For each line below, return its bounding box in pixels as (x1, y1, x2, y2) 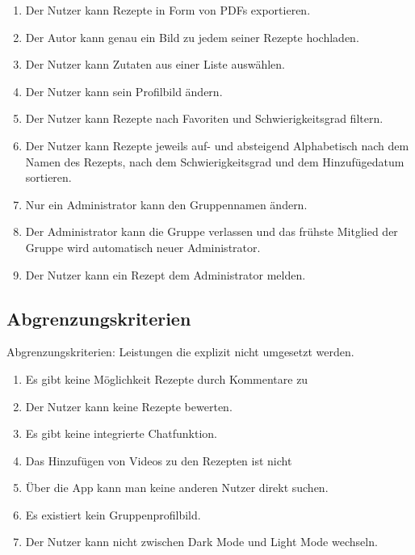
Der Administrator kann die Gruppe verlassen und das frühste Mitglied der (25, 223, 398, 240)
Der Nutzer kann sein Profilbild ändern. (25, 82, 223, 99)
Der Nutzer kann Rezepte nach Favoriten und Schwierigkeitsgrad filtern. (25, 110, 384, 127)
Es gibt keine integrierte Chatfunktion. (25, 425, 218, 442)
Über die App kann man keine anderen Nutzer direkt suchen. (25, 479, 329, 496)
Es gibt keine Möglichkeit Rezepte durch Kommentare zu (25, 370, 308, 387)
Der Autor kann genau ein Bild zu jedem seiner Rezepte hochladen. (25, 28, 359, 45)
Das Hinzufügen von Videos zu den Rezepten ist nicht (25, 452, 292, 469)
